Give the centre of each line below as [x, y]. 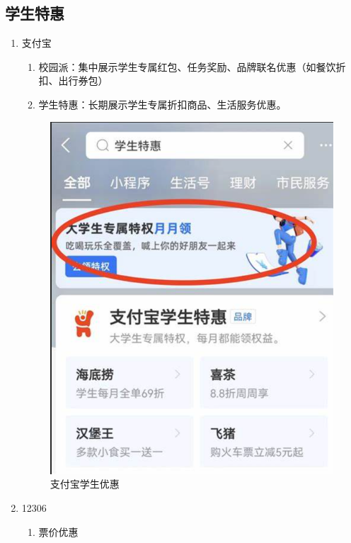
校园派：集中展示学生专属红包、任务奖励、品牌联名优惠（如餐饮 [187, 66]
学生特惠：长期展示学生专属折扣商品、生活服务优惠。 [162, 104]
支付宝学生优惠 [85, 484]
